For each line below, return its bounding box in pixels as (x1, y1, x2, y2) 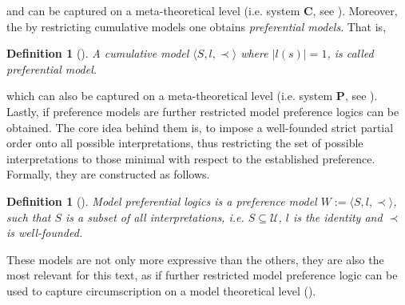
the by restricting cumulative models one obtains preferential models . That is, (6, 18, 387, 34)
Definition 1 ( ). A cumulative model (6, 45, 189, 62)
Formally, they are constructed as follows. (6, 166, 210, 183)
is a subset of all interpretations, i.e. (66, 208, 244, 225)
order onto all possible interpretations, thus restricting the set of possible (6, 134, 363, 151)
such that (6, 208, 51, 225)
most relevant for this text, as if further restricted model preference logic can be (6, 267, 398, 283)
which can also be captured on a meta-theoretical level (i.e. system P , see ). (6, 87, 378, 104)
